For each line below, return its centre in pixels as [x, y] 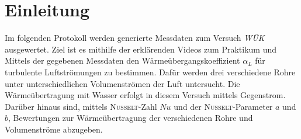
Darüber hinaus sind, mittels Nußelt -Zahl [81, 106]
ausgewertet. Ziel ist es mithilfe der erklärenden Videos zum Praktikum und [141, 49]
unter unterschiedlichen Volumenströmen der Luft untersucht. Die [122, 83]
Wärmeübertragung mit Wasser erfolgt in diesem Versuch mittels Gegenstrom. [145, 95]
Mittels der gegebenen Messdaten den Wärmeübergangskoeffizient [122, 60]
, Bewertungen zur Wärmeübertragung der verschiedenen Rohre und [131, 118]
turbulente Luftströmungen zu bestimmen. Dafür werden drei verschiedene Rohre [150, 72]
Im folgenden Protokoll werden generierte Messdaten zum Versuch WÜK [135, 38]
